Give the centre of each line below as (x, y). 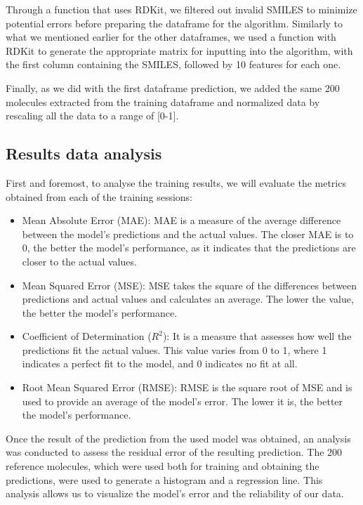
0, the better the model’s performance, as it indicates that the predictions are (189, 248)
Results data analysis (84, 153)
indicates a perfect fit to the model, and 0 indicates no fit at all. (160, 363)
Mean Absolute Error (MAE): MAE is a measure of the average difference (181, 220)
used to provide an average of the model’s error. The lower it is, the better (183, 401)
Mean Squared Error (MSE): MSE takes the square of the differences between (190, 285)
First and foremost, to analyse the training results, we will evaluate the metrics (176, 182)
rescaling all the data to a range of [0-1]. (92, 116)
